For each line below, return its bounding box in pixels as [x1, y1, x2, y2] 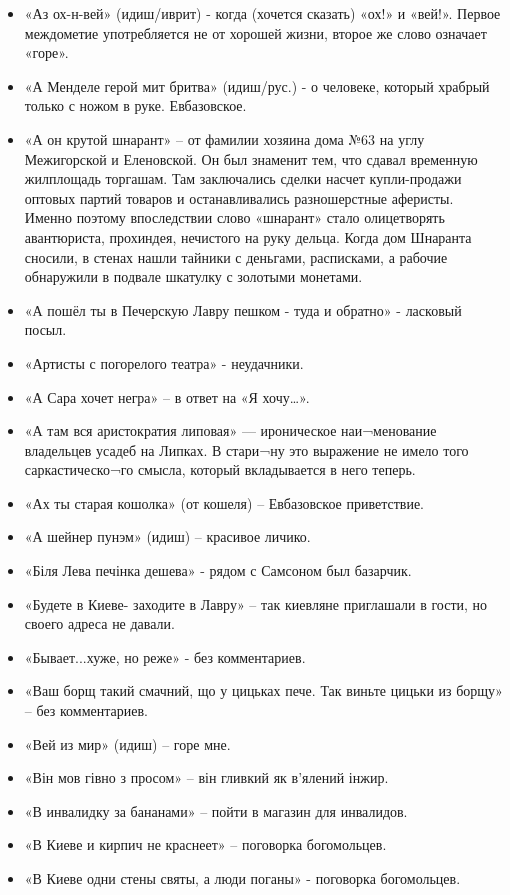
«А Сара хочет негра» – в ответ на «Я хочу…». [24, 386, 310, 407]
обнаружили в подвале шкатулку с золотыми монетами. [24, 266, 363, 287]
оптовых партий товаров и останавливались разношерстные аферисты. [24, 187, 454, 208]
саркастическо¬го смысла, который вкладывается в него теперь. [24, 459, 416, 480]
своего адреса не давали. [24, 613, 175, 634]
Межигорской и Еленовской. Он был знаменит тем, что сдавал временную [24, 148, 478, 169]
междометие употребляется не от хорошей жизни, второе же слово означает [24, 22, 487, 43]
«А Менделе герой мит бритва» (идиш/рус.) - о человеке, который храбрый [24, 75, 490, 96]
